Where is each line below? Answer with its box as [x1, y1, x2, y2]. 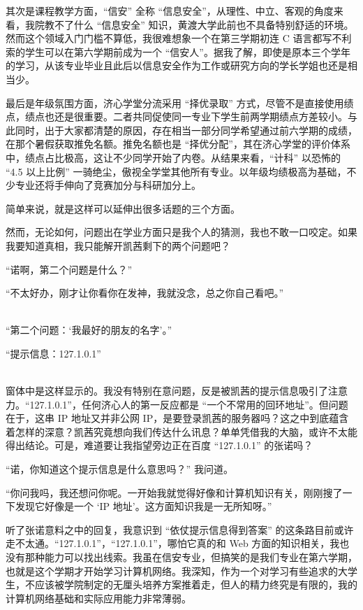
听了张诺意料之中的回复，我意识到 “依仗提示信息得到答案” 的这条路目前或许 [6, 522, 354, 537]
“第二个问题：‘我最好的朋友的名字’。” [6, 322, 172, 337]
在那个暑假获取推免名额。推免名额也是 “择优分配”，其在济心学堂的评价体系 [6, 136, 350, 151]
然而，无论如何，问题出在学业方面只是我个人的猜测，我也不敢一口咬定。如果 [6, 225, 357, 239]
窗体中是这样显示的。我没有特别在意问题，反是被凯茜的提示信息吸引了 [6, 383, 328, 398]
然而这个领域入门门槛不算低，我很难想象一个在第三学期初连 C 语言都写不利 [6, 31, 352, 45]
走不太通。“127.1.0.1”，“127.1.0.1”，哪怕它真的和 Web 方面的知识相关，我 [6, 536, 340, 551]
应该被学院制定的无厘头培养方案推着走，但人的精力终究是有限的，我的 [34, 577, 357, 592]
